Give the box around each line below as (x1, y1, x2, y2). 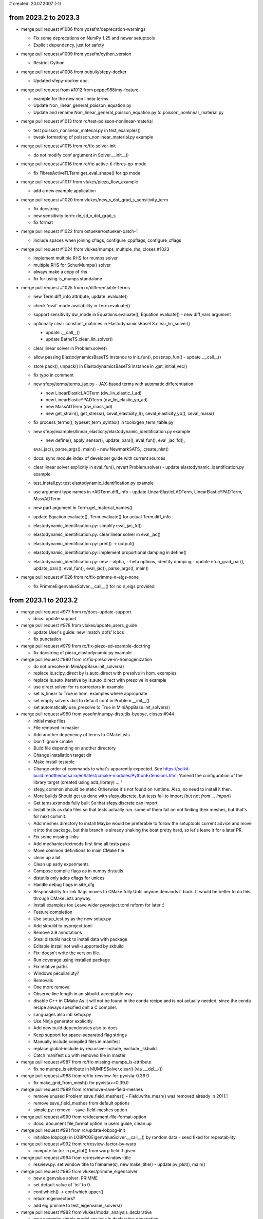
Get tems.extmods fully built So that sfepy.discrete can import (33, 800, 158, 806)
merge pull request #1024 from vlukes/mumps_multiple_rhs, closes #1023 (21, 246, 170, 252)
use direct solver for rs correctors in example (33, 684, 124, 689)
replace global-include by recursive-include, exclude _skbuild (33, 1045, 157, 1051)
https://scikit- (163, 766, 190, 771)
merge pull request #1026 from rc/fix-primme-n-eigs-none (21, 574, 139, 580)
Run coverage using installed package (33, 957, 110, 963)
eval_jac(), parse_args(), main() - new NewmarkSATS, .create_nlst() (33, 446, 169, 452)
